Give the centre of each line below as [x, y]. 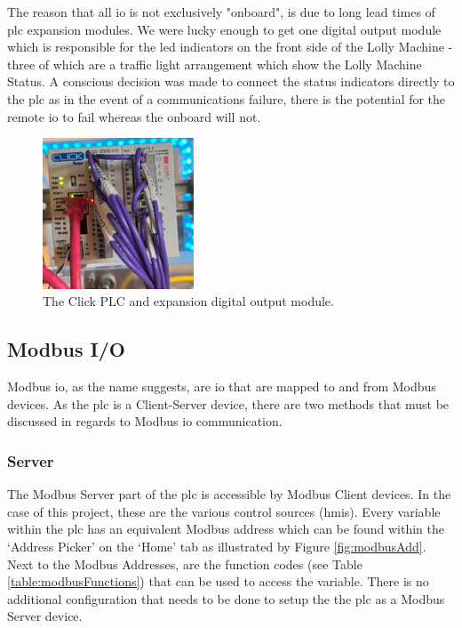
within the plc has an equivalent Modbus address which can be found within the [226, 529]
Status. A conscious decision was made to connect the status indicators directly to [231, 81]
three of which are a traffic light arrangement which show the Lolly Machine [215, 64]
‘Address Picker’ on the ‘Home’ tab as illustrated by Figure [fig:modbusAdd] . [217, 546]
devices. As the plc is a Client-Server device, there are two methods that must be [228, 403]
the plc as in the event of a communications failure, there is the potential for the [227, 98]
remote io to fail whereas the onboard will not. [134, 116]
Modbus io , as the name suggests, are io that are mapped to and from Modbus [222, 386]
